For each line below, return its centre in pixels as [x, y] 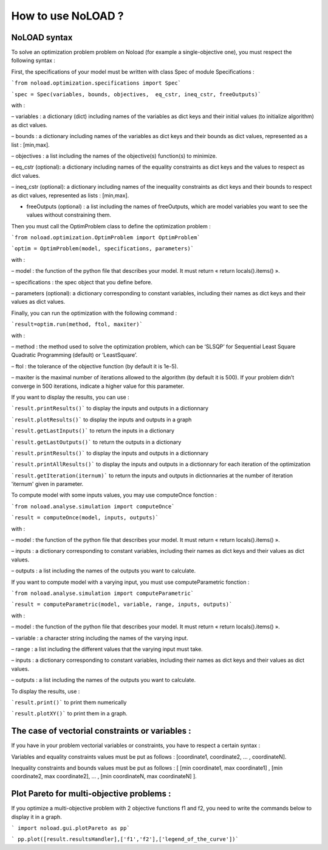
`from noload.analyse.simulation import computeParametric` [103, 593]
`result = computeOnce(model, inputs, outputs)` [85, 518]
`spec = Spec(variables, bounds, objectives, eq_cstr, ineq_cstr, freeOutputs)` [136, 94]
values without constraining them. [69, 215]
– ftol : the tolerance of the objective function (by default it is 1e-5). [95, 366]
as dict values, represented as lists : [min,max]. [70, 195]
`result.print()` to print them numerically [69, 702]
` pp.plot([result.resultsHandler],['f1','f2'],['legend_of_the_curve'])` [125, 839]
